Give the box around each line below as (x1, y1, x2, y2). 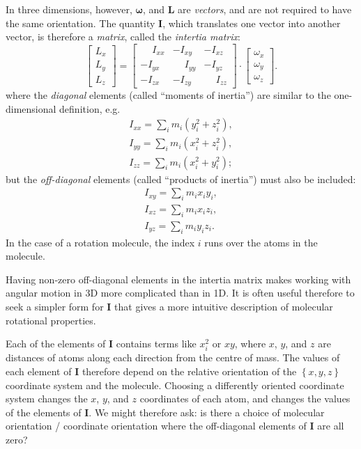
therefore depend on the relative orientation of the (82, 363, 297, 378)
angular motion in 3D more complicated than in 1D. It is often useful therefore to (6, 285, 355, 300)
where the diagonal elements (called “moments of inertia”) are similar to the (6, 88, 331, 102)
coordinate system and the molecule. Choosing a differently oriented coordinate (6, 377, 344, 392)
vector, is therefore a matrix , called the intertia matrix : (6, 29, 240, 44)
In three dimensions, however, (6, 2, 132, 16)
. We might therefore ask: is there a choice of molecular (89, 404, 325, 419)
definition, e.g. (59, 101, 121, 116)
